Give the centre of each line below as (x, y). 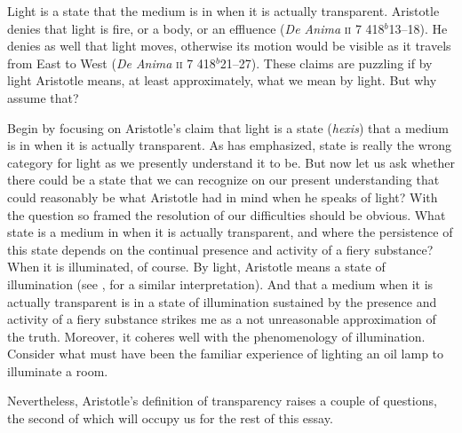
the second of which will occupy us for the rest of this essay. (170, 418)
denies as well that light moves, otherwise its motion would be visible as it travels (229, 46)
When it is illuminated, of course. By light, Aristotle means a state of (196, 267)
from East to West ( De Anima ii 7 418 (112, 63)
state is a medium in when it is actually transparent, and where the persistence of (230, 232)
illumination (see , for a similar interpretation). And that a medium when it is (220, 283)
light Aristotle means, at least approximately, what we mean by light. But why (222, 80)
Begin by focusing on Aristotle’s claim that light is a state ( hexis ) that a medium (228, 127)
